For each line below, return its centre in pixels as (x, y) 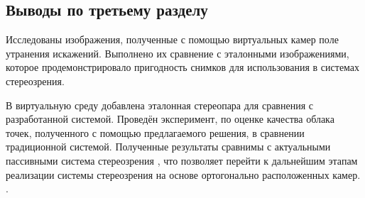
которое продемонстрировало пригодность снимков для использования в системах (183, 67)
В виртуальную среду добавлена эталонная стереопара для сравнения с (159, 105)
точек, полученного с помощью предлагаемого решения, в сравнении (155, 132)
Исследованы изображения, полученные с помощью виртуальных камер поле (172, 39)
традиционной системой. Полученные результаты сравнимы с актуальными (168, 147)
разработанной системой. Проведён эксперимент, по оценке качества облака (170, 119)
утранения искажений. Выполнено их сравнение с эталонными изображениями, (178, 53)
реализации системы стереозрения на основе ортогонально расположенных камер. (183, 174)
